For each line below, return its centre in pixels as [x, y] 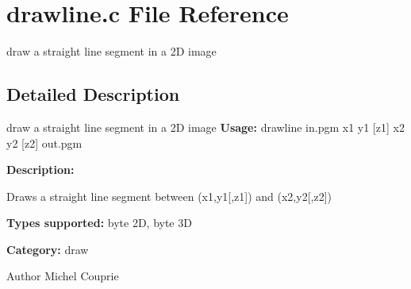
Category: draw [48, 249]
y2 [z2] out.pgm [44, 143]
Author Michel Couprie [63, 276]
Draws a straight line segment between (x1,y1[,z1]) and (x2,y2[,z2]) [169, 196]
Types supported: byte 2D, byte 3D [99, 223]
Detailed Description [93, 94]
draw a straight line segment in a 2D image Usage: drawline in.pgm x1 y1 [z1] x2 [205, 127]
